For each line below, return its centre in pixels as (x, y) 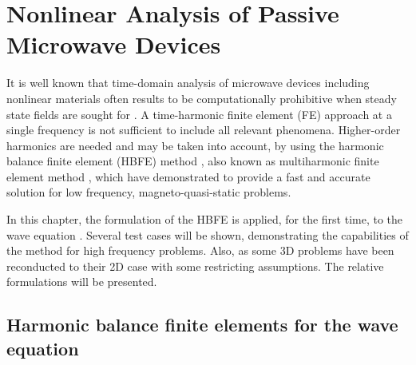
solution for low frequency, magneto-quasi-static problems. (149, 192)
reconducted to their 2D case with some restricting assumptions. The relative (195, 266)
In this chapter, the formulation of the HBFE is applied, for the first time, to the (205, 219)
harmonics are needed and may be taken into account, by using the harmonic (195, 145)
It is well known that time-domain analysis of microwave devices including (188, 83)
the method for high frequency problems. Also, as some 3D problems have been (200, 250)
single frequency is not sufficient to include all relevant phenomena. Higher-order (204, 130)
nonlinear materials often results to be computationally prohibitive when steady (202, 98)
